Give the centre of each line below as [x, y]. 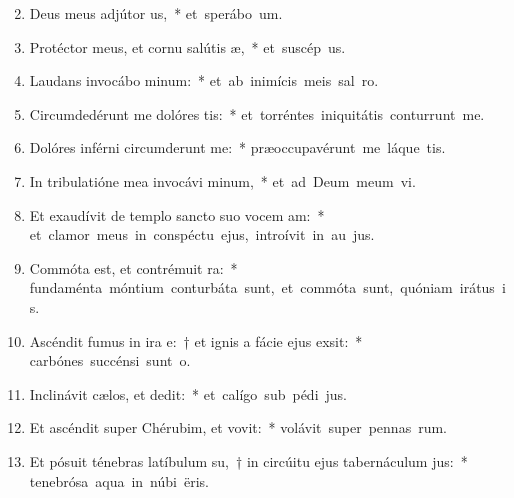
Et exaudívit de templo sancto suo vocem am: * [177, 214]
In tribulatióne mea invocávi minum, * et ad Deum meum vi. [222, 180]
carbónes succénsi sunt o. [110, 360]
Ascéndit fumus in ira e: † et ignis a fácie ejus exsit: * [196, 340]
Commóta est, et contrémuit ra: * [133, 267]
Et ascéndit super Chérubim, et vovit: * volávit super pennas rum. [238, 427]
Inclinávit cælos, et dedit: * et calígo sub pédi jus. [188, 393]
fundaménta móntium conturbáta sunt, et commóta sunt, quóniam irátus [262, 287]
